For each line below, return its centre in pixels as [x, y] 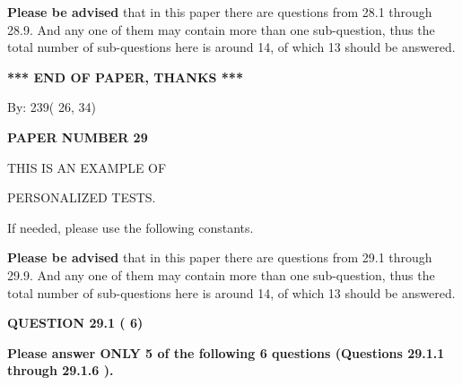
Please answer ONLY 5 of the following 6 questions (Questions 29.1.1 [226, 352]
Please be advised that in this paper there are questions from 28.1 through [220, 12]
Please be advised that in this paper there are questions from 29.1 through [220, 257]
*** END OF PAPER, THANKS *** [125, 77]
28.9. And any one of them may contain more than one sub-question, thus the [221, 29]
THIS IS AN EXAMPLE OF [87, 167]
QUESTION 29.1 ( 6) [75, 323]
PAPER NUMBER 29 [78, 137]
